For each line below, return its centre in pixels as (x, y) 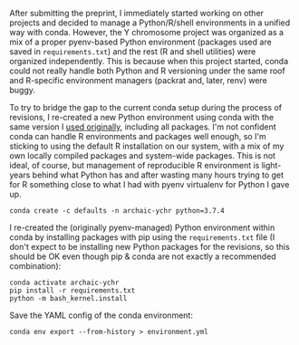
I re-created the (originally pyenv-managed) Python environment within (142, 227)
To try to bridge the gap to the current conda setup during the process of (146, 107)
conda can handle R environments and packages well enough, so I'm (138, 136)
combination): (35, 266)
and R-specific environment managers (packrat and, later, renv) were (138, 80)
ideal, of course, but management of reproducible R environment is (135, 165)
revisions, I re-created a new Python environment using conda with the (142, 117)
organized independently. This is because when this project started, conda (149, 61)
